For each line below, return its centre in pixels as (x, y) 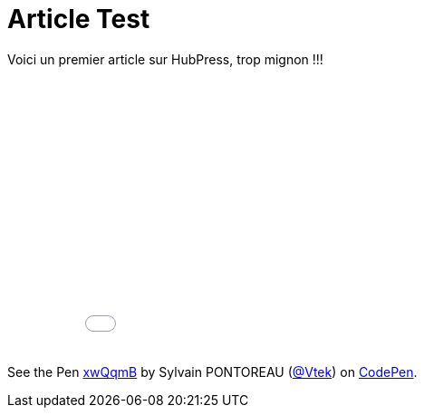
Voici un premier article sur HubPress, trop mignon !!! (165, 59)
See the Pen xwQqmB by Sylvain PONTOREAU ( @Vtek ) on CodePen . (212, 372)
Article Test (79, 19)
